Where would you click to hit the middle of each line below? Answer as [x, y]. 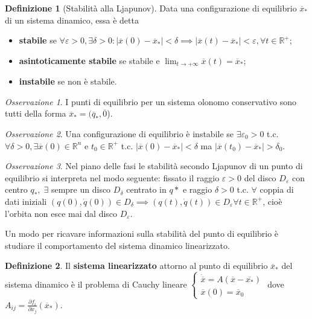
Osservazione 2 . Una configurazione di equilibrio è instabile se [119, 134]
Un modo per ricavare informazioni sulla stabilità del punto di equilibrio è [142, 234]
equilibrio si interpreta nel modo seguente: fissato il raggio [112, 177]
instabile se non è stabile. [68, 81]
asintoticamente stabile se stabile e [89, 60]
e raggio [197, 189]
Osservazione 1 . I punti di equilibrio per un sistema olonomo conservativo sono [151, 101]
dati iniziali [26, 201]
